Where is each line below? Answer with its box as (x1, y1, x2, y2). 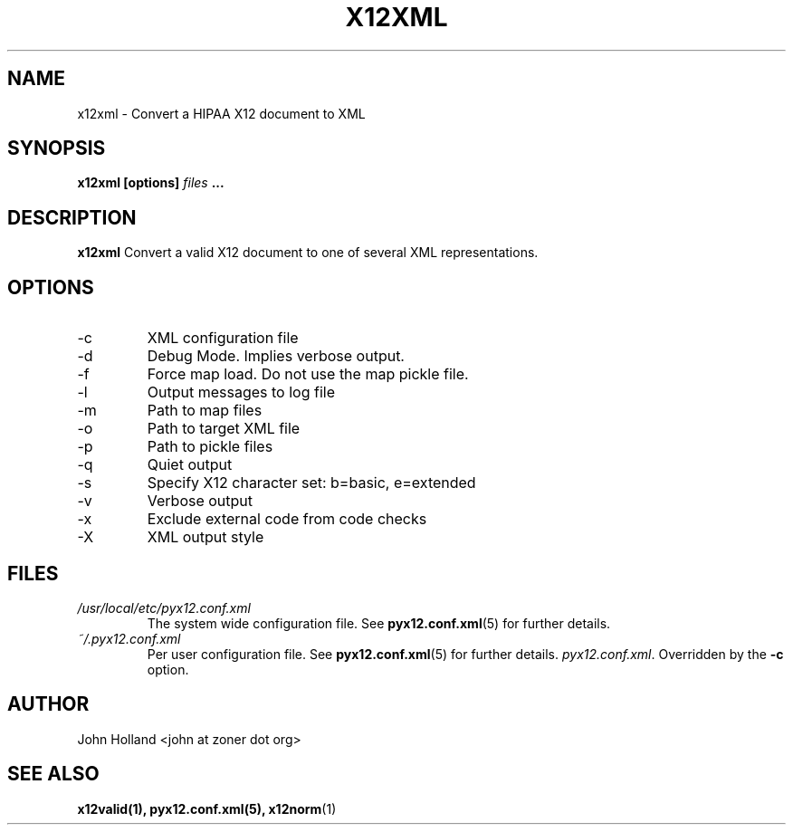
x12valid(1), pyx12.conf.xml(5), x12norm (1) (77, 800, 337, 817)
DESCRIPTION (7, 206, 137, 229)
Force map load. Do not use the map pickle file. (147, 365, 469, 384)
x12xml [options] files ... (77, 175, 225, 191)
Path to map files (147, 401, 263, 420)
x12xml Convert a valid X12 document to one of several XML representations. (77, 244, 539, 261)
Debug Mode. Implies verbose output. (147, 347, 405, 366)
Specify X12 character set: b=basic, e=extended (147, 473, 476, 493)
